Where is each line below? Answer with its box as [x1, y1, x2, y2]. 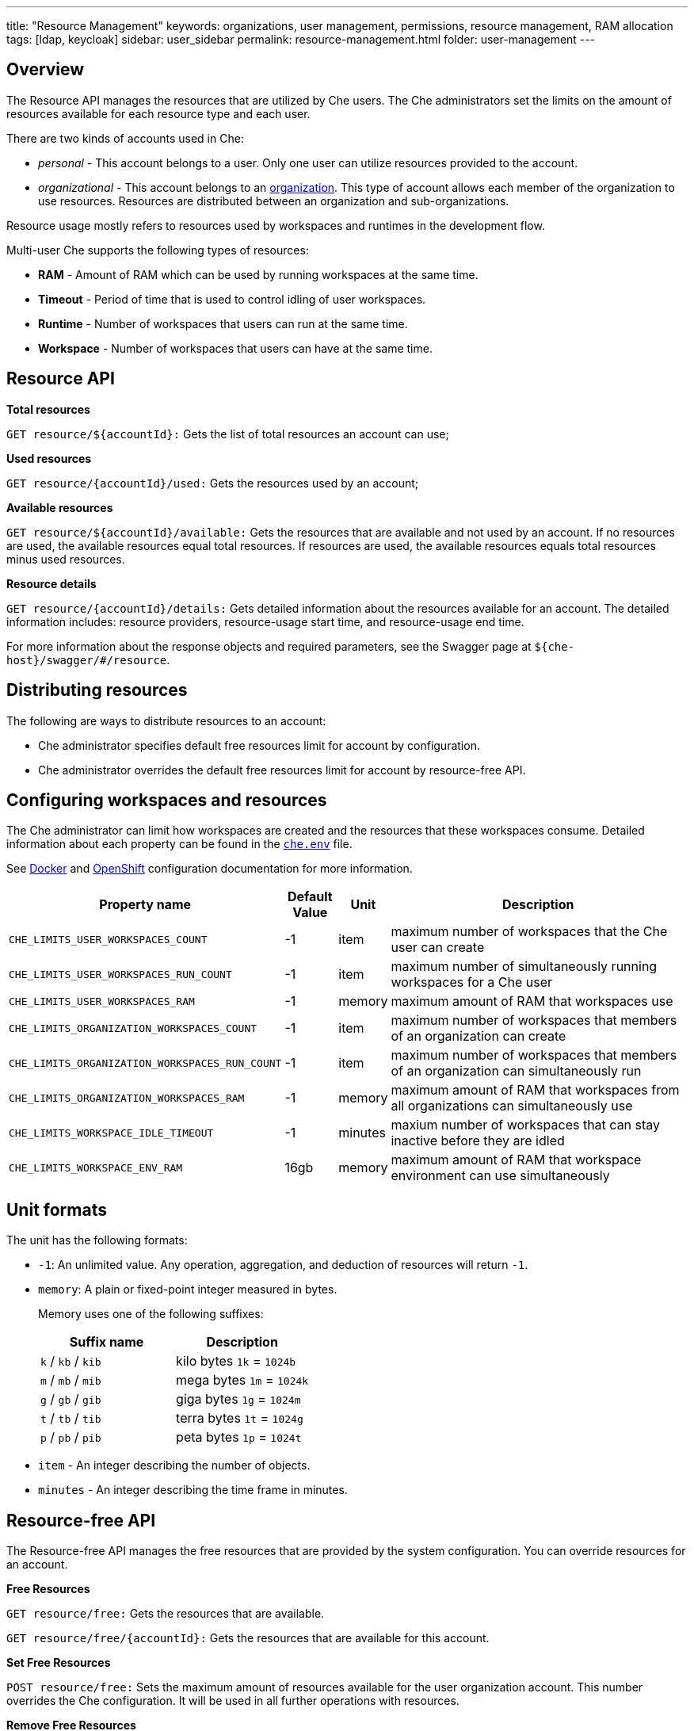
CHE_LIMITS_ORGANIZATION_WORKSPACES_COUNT [9, 1022, 257, 1034]
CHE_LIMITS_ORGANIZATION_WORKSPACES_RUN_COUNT [9, 1057, 282, 1069]
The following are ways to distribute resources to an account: [6, 713, 326, 728]
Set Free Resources [6, 1656, 111, 1670]
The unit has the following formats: [6, 1233, 188, 1248]
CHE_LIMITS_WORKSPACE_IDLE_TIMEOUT [9, 1126, 214, 1139]
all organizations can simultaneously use [391, 1098, 633, 1114]
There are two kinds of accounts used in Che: [6, 131, 244, 145]
